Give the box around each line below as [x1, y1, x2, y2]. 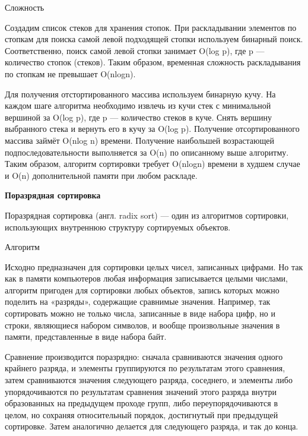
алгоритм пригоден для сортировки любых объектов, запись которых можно [5, 283, 280, 296]
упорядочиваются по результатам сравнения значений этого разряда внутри [5, 385, 277, 397]
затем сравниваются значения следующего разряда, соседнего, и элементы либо [5, 374, 293, 386]
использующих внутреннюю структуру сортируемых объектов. [5, 220, 231, 233]
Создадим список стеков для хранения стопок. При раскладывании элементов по [5, 21, 297, 33]
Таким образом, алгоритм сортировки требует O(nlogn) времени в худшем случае [5, 157, 300, 170]
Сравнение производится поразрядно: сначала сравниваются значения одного [5, 350, 283, 362]
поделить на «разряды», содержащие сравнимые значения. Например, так [5, 295, 271, 308]
